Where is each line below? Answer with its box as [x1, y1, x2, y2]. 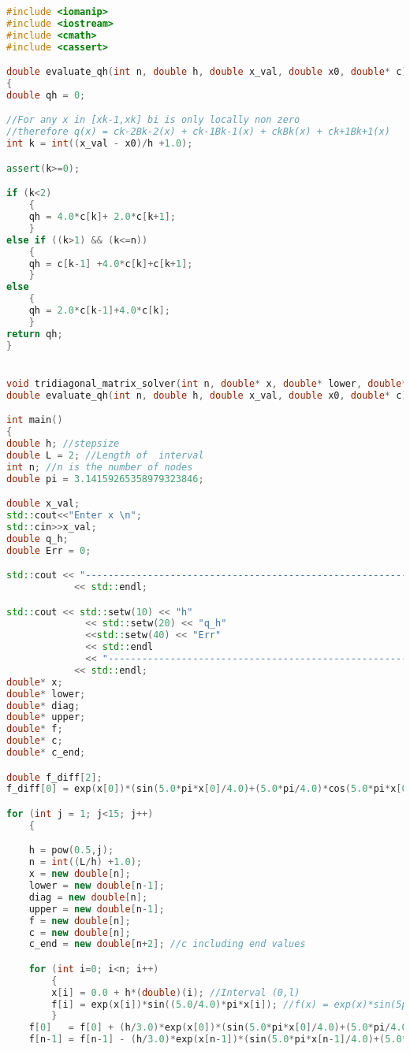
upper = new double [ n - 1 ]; [28, 903, 165, 915]
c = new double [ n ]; [28, 927, 131, 938]
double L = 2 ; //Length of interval [6, 449, 204, 461]
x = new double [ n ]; [28, 868, 131, 880]
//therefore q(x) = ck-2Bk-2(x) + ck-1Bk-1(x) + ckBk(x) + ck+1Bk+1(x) [6, 126, 390, 138]
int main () [6, 414, 63, 426]
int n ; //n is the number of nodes [6, 461, 193, 473]
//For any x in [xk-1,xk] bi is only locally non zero [6, 114, 300, 126]
